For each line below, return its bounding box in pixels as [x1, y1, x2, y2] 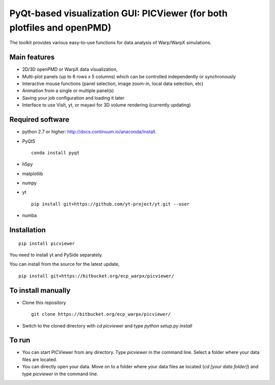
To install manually [9, 286, 71, 295]
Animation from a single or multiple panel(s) [22, 88, 114, 94]
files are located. [22, 356, 58, 363]
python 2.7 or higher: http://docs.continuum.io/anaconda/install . [22, 129, 157, 135]
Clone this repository [22, 299, 66, 306]
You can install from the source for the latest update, [9, 261, 120, 267]
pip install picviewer [18, 240, 75, 246]
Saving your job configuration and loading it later [22, 95, 125, 101]
